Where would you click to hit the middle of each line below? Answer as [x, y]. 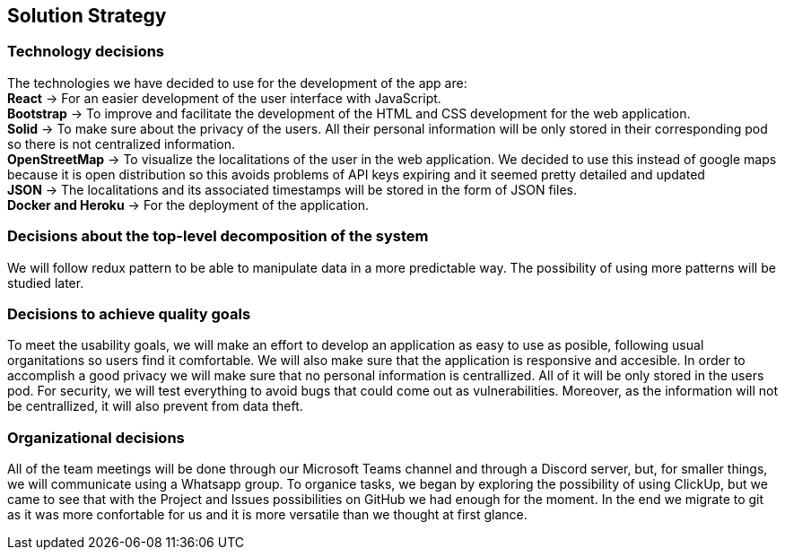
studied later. [46, 283]
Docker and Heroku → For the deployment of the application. [188, 205]
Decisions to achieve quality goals [129, 313]
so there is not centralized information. [122, 144]
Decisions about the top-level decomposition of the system [218, 236]
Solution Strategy [87, 16]
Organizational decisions [96, 437]
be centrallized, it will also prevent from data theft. [155, 406]
